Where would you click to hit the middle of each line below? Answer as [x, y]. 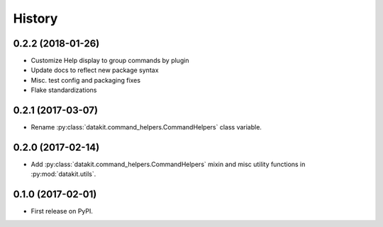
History [35, 18]
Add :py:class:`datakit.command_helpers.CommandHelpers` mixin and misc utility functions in [168, 164]
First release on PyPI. [62, 211]
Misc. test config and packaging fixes [86, 80]
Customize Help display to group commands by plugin [110, 61]
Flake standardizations [64, 90]
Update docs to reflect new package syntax [95, 70]
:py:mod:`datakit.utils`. [63, 174]
